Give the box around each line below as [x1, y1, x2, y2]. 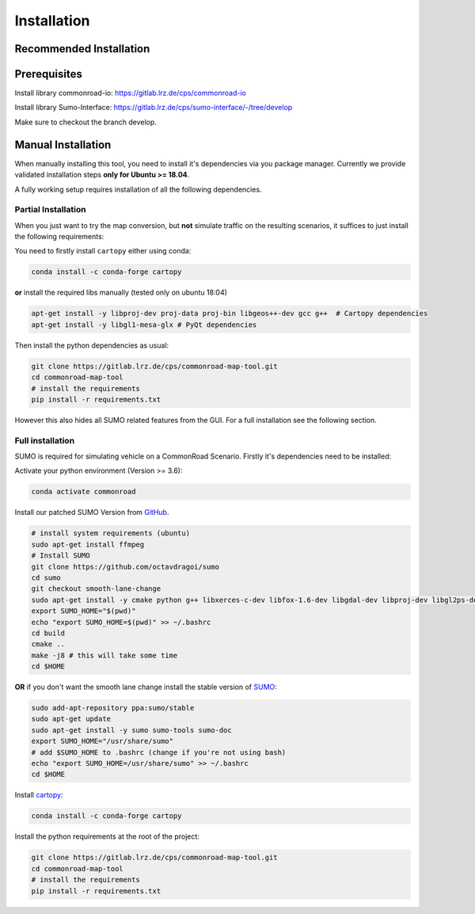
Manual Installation [14, 138, 112, 151]
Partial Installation [14, 204, 86, 215]
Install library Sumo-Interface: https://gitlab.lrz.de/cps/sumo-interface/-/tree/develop [14, 103, 293, 112]
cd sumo [31, 573, 61, 582]
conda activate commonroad [31, 487, 136, 497]
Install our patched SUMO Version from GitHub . [14, 508, 169, 517]
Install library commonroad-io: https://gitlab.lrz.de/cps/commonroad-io [14, 88, 247, 98]
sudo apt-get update [31, 714, 111, 724]
